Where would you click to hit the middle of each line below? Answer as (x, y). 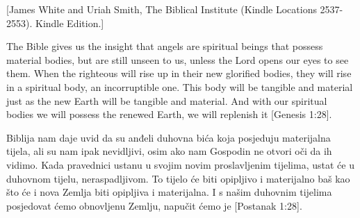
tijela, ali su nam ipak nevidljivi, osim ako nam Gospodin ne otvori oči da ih (169, 151)
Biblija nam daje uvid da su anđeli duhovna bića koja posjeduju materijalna (169, 137)
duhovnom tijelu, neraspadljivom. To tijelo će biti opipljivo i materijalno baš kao (178, 178)
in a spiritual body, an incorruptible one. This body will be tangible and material (180, 86)
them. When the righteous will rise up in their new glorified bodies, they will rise (179, 73)
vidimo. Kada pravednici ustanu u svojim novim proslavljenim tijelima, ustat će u (180, 164)
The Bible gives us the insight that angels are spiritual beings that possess (165, 46)
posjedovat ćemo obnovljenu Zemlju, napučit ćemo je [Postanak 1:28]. (154, 205)
